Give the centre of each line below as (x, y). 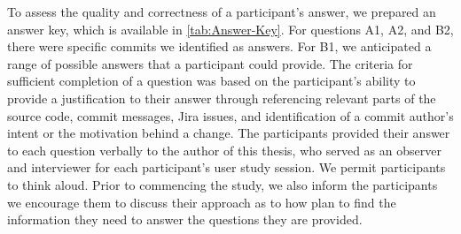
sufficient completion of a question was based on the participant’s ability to (211, 81)
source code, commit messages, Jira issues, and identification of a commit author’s (230, 115)
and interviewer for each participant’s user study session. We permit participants (227, 167)
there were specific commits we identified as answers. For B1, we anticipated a (219, 46)
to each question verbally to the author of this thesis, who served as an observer (224, 150)
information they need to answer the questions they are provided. (185, 219)
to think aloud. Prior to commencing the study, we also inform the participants (223, 184)
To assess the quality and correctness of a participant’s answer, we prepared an (222, 11)
